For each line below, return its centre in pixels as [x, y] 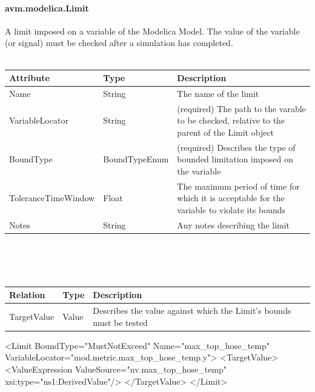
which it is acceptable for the [231, 198]
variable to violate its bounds [231, 210]
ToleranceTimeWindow [52, 198]
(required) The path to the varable [241, 108]
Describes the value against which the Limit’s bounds [192, 311]
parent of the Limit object [226, 132]
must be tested [120, 322]
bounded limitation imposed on [235, 159]
